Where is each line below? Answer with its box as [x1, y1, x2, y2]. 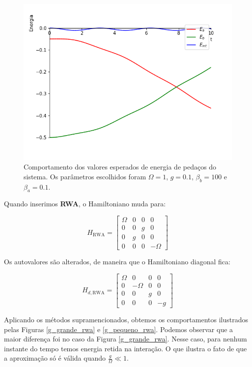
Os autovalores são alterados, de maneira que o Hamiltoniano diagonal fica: [4, 256, 230, 267]
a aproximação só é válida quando [4, 353, 106, 363]
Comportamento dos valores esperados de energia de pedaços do [24, 162, 217, 172]
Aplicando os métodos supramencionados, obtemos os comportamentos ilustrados [4, 314, 249, 324]
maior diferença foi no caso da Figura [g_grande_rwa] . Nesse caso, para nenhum [4, 334, 247, 344]
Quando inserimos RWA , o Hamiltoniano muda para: [4, 198, 166, 209]
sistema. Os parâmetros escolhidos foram [24, 171, 146, 181]
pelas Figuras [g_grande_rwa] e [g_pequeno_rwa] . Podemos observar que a [4, 324, 233, 334]
